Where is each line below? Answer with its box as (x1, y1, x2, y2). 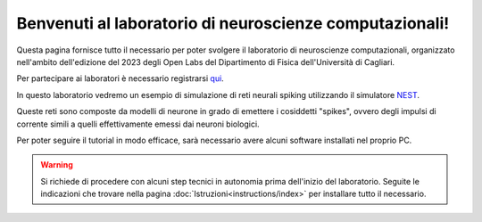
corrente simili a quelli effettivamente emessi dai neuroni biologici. (16, 119, 260, 129)
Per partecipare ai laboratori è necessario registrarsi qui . (16, 73, 225, 84)
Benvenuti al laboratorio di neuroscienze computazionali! (16, 13, 450, 33)
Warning (40, 160, 73, 170)
